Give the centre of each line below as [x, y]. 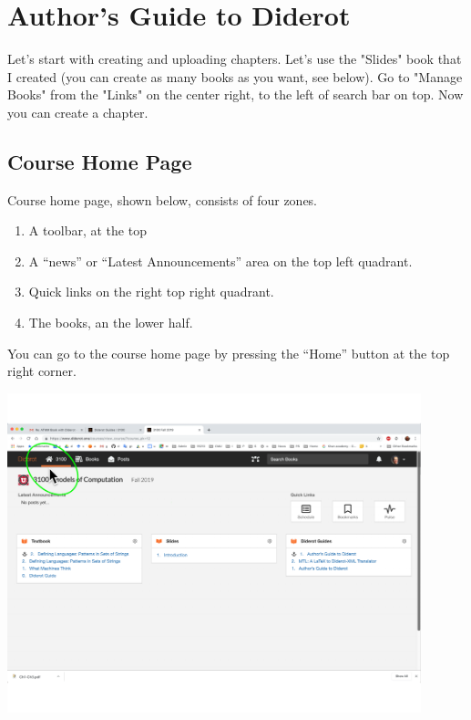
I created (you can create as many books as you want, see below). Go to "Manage [235, 76]
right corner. [42, 371]
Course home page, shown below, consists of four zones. [163, 199]
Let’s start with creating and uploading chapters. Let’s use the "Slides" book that [235, 59]
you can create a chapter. [78, 112]
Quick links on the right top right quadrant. [151, 292]
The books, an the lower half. [111, 323]
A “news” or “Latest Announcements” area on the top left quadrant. [220, 261]
